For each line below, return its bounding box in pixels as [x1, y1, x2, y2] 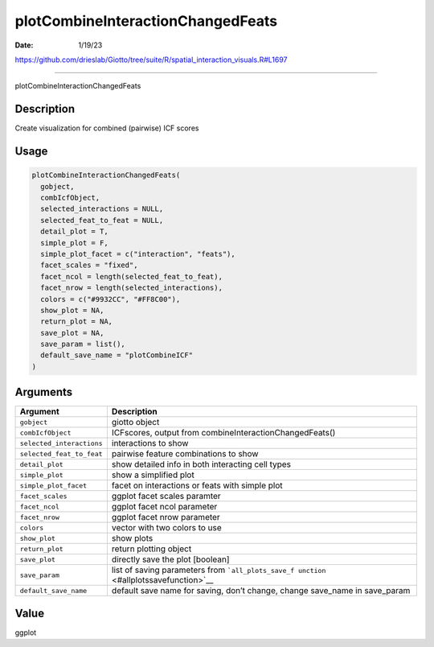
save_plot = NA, [40, 328, 104, 337]
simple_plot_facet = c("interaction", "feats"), [40, 249, 236, 258]
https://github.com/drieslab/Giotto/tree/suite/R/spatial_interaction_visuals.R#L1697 [14, 55, 288, 64]
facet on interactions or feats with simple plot [111, 480, 283, 491]
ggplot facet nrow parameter [111, 512, 220, 523]
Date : [14, 40, 34, 50]
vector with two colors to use [111, 522, 223, 534]
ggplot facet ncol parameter [111, 501, 218, 513]
